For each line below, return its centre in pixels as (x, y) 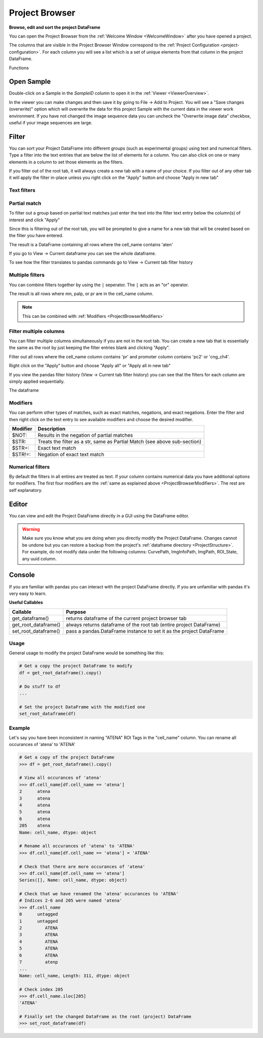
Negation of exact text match (71, 454)
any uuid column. (39, 559)
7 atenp (39, 962)
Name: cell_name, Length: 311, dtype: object (75, 976)
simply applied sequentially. (37, 381)
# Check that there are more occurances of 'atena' (82, 866)
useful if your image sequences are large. (51, 122)
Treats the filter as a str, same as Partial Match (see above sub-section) (120, 442)
